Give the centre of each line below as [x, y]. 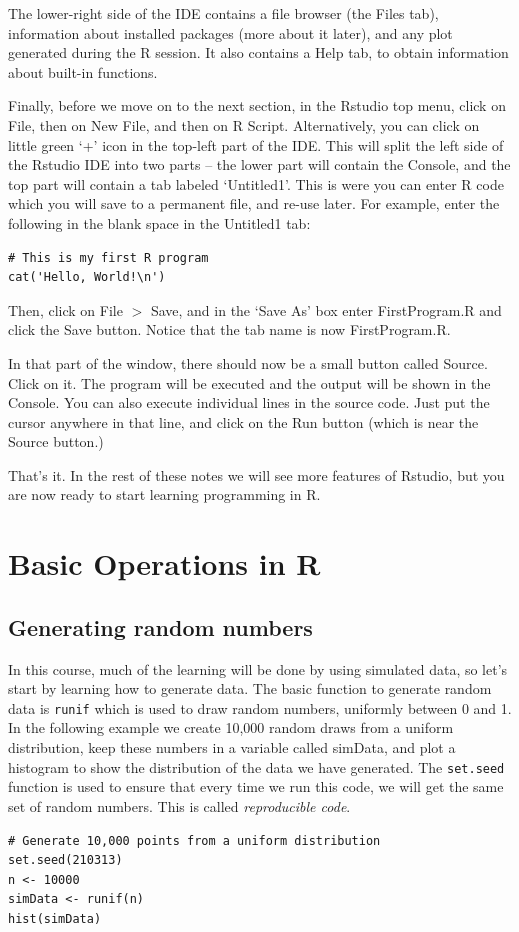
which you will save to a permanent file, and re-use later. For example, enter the [254, 203]
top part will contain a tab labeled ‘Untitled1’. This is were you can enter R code [256, 183]
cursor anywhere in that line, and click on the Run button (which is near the [243, 421]
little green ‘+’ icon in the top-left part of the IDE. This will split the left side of [256, 144]
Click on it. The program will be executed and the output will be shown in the [249, 382]
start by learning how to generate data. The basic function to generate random [250, 688]
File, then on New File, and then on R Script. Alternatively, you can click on [244, 124]
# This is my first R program [108, 257]
